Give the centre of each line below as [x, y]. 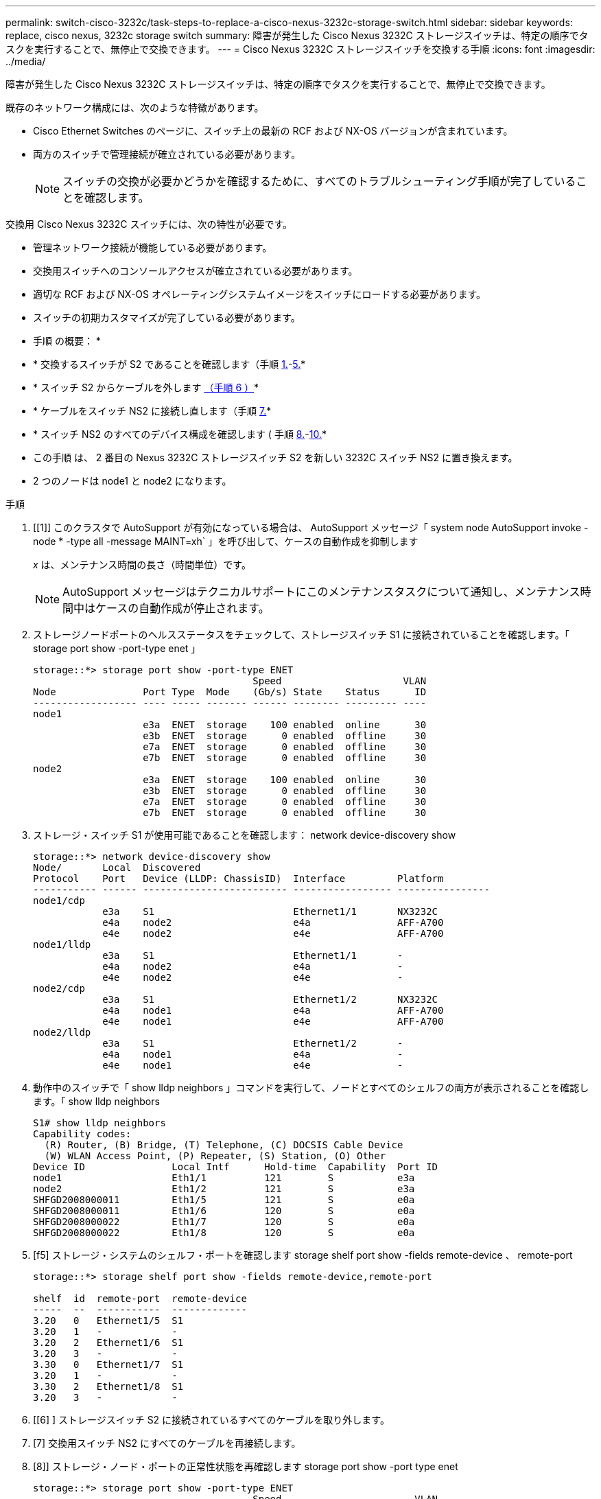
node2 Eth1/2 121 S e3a [224, 1189]
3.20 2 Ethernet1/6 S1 [108, 1343]
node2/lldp [62, 1032]
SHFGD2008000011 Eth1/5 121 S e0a [224, 1200]
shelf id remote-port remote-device [140, 1299]
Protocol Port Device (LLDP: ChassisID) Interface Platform [238, 879]
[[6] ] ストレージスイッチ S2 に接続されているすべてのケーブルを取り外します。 [211, 1420]
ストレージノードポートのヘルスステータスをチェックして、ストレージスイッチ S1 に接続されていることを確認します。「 [301, 635]
